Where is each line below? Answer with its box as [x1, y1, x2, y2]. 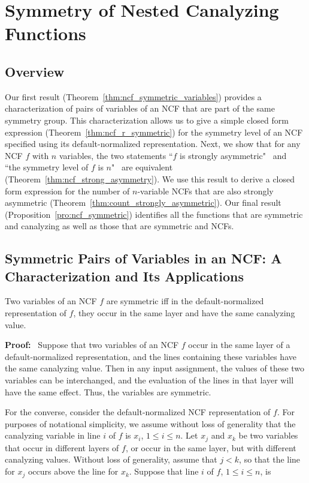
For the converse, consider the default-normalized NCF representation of [5, 406, 271, 418]
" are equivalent [111, 161, 173, 173]
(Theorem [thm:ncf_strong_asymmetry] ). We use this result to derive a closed [5, 172, 295, 185]
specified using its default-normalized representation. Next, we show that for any [5, 137, 301, 150]
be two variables [238, 429, 298, 442]
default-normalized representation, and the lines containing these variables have [5, 350, 296, 362]
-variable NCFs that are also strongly [137, 184, 274, 197]
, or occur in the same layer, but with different [125, 441, 296, 454]
